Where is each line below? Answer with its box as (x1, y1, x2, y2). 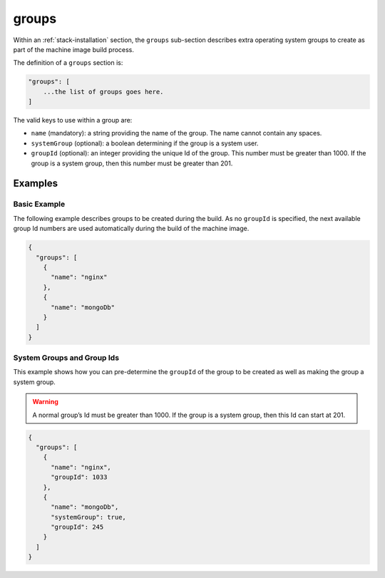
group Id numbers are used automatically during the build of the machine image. (13, 225, 250, 233)
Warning (32, 398, 58, 406)
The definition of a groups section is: (13, 58, 123, 67)
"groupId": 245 (51, 523, 104, 531)
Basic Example (13, 200, 66, 210)
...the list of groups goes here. (43, 88, 164, 96)
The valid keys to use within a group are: (13, 116, 133, 125)
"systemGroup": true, (51, 513, 126, 521)
